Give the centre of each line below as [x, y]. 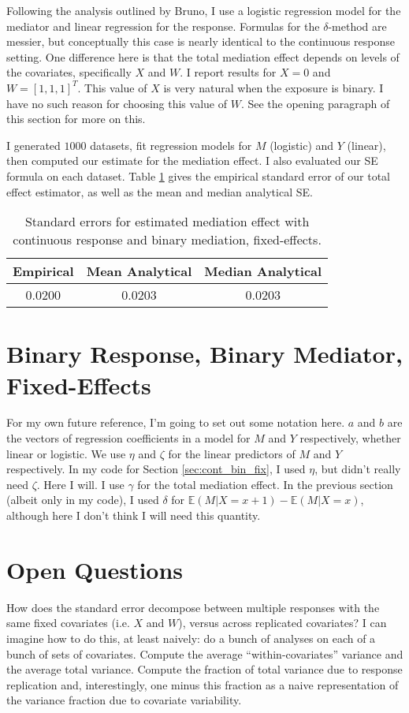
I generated [33, 145]
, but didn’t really [358, 469]
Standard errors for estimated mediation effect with [167, 222]
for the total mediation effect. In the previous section [265, 484]
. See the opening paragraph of [315, 103]
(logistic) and [302, 145]
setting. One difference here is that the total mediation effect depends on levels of [203, 56]
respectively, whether [350, 438]
